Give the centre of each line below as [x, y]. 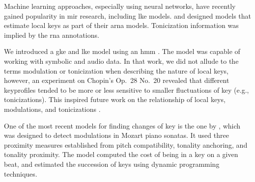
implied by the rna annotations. [52, 35]
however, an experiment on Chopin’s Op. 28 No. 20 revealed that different [117, 80]
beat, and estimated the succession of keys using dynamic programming [112, 164]
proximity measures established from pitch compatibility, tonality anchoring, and [126, 144]
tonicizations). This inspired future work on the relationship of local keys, [115, 99]
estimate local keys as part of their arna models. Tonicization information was [121, 25]
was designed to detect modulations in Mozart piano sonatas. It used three [116, 135]
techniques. [21, 173]
